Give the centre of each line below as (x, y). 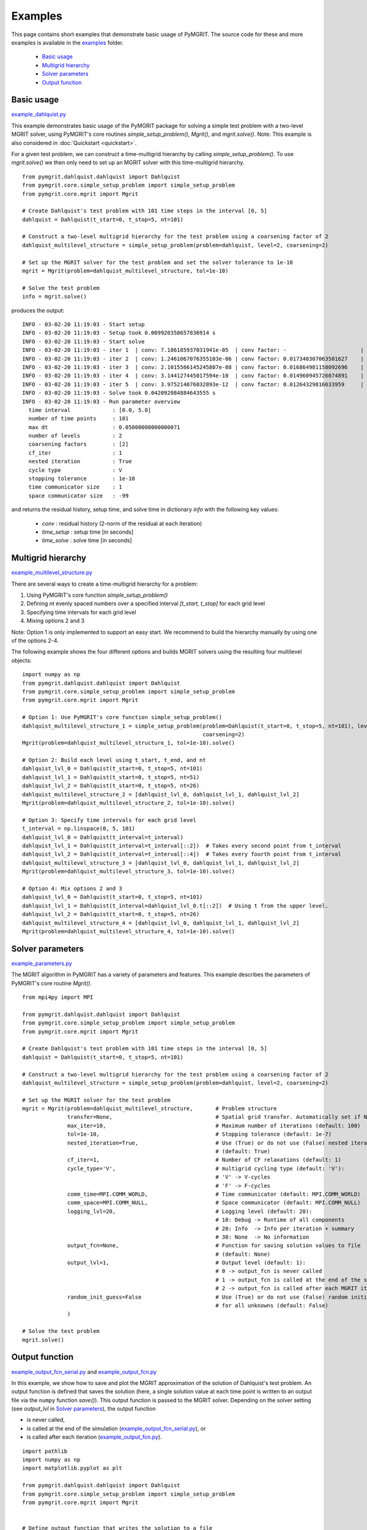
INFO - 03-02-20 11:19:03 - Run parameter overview (101, 401)
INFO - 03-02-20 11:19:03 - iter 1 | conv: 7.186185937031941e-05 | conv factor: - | (193, 350)
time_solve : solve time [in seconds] (87, 540)
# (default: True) (243, 1151)
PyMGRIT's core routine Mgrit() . (51, 983)
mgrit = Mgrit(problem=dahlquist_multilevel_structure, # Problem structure (150, 1109)
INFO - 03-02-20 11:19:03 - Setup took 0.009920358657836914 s (119, 333)
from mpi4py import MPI (58, 997)
